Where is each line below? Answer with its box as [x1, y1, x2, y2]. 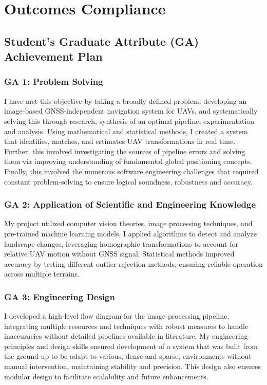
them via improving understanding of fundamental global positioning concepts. [4, 156, 252, 167]
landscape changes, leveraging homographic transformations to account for [4, 238, 238, 249]
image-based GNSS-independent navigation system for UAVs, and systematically [4, 105, 258, 116]
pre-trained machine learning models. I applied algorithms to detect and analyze [4, 228, 257, 239]
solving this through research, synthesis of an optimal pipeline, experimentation [4, 115, 255, 126]
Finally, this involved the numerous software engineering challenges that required [4, 166, 259, 176]
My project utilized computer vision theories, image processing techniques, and [4, 218, 253, 229]
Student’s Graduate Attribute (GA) [4, 33, 199, 49]
